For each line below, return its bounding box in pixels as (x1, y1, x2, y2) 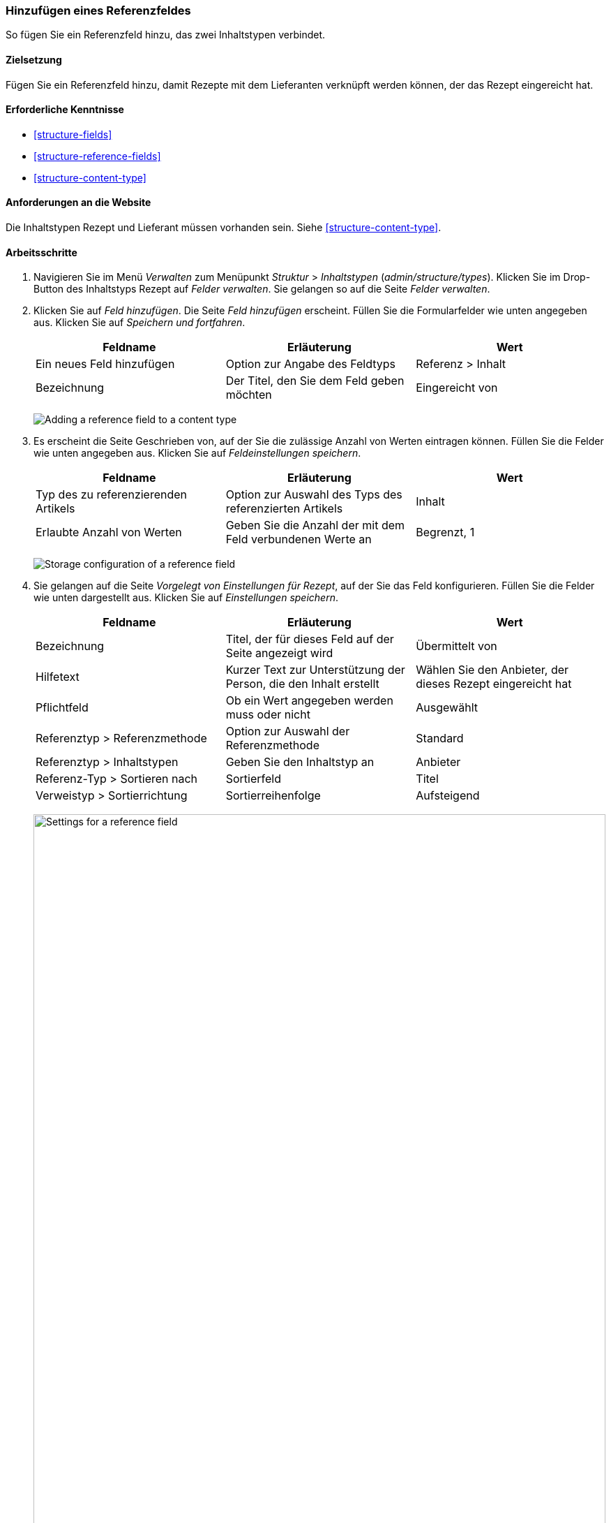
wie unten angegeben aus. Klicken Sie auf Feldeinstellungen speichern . (33, 447, 361, 459)
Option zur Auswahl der (225, 724, 350, 739)
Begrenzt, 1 (416, 525, 475, 540)
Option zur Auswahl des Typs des (225, 487, 402, 502)
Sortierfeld (225, 772, 281, 786)
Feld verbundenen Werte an (225, 532, 372, 547)
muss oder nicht (225, 707, 310, 722)
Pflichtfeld (36, 700, 89, 715)
